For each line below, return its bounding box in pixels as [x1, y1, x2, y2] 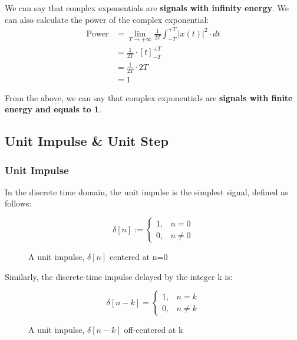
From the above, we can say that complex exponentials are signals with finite [5, 91, 293, 104]
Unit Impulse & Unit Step [5, 132, 169, 150]
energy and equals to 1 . [5, 103, 101, 115]
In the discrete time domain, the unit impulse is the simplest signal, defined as [5, 185, 288, 198]
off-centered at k [124, 324, 183, 336]
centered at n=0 [109, 251, 168, 263]
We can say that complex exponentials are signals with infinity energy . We [5, 2, 289, 14]
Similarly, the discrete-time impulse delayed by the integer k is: [5, 270, 233, 282]
